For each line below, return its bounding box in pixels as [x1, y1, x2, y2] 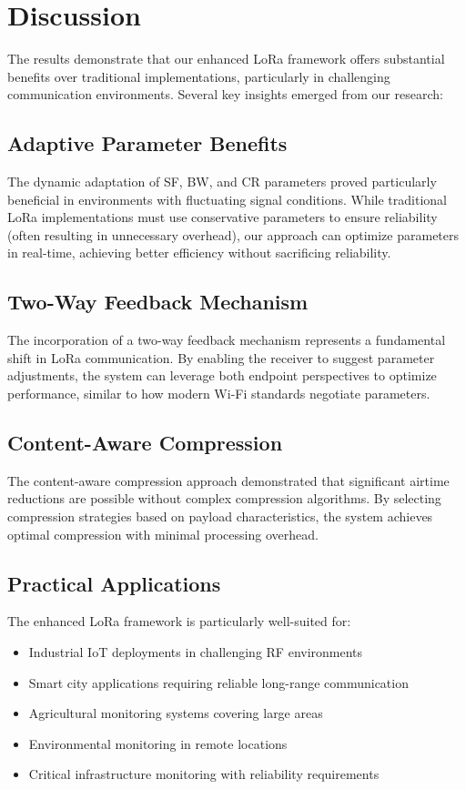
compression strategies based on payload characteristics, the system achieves [7, 507, 433, 526]
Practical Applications [7, 569, 221, 597]
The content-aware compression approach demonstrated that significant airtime [7, 470, 450, 490]
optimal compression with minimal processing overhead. [7, 524, 319, 543]
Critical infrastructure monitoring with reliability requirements [28, 764, 380, 784]
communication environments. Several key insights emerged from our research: [7, 85, 443, 104]
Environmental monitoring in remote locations [28, 733, 288, 753]
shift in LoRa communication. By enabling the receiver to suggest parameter [7, 348, 435, 367]
